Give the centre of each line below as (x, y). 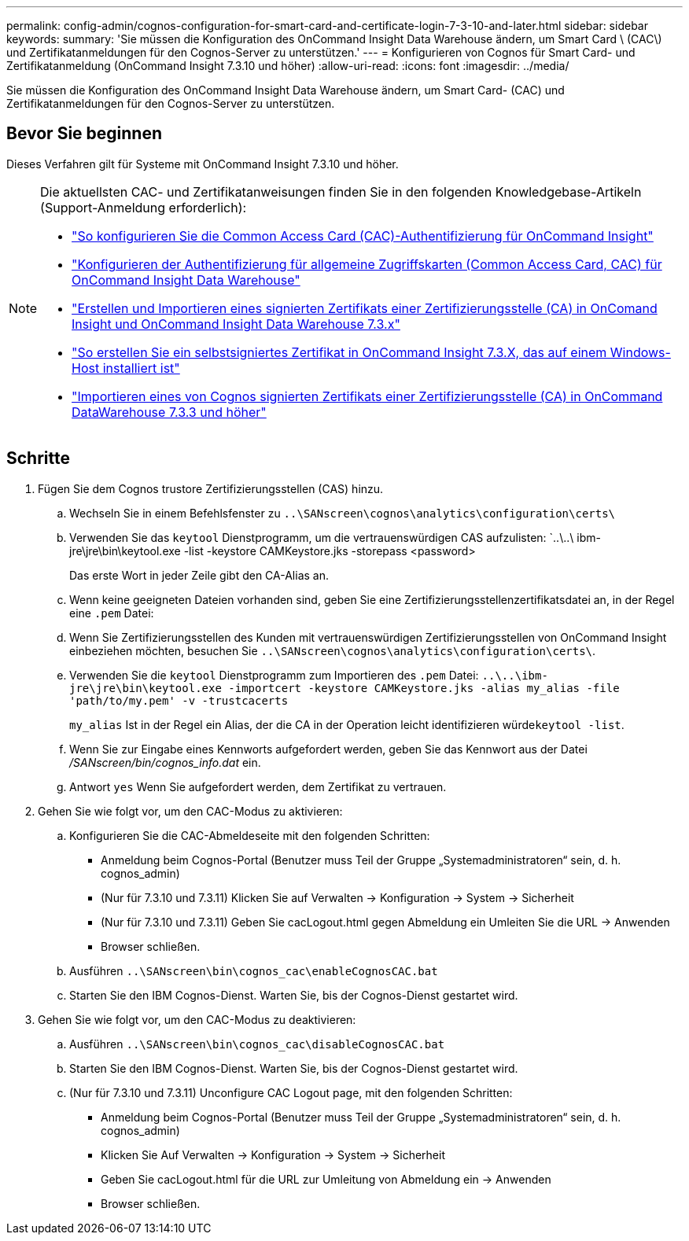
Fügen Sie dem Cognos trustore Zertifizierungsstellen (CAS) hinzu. (211, 488)
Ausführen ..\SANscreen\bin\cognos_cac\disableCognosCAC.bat (257, 1044)
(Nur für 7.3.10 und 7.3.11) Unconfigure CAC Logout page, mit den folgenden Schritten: (291, 1092)
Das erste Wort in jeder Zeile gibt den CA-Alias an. (199, 575)
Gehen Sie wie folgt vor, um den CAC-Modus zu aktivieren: (190, 811)
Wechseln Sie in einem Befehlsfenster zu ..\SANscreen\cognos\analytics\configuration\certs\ (343, 513)
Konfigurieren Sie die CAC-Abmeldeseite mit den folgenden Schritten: (250, 835)
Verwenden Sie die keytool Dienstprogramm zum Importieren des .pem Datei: (274, 675)
